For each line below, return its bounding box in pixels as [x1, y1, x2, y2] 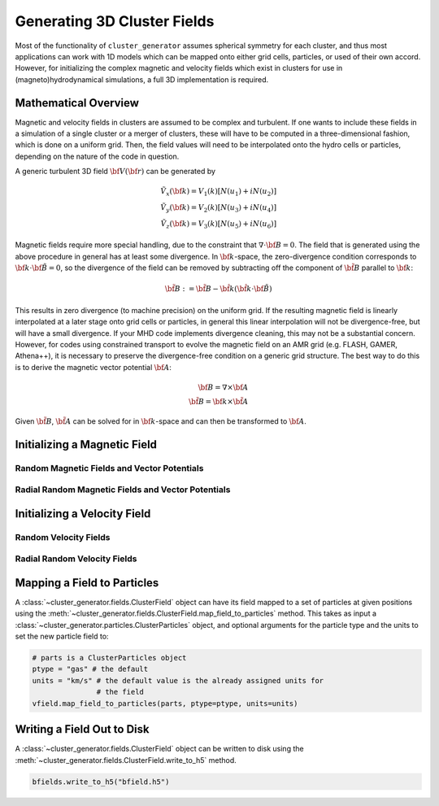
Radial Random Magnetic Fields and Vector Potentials [15, 484, 231, 495]
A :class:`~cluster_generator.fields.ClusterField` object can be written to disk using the [15, 744, 304, 754]
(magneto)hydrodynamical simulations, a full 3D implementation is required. [15, 74, 269, 85]
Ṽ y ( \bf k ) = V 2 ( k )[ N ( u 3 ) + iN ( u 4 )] [160, 203, 276, 214]
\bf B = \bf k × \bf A [188, 397, 249, 406]
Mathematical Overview [15, 96, 140, 110]
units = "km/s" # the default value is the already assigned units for [32, 676, 324, 685]
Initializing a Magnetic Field [15, 438, 158, 451]
